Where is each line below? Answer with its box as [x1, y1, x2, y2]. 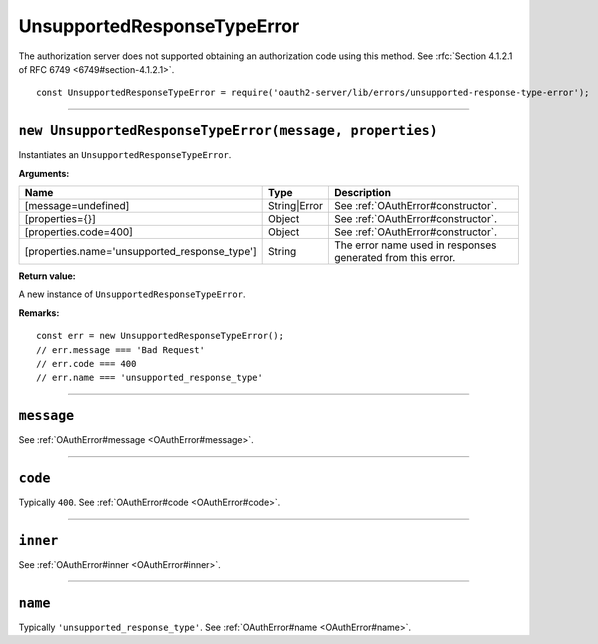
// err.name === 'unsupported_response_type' [36, 372, 264, 384]
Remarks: [18, 306, 60, 319]
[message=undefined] [24, 199, 130, 213]
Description [333, 186, 392, 200]
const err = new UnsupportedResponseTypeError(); [36, 330, 285, 342]
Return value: [18, 270, 76, 282]
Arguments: [18, 167, 70, 179]
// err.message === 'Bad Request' [36, 344, 205, 355]
